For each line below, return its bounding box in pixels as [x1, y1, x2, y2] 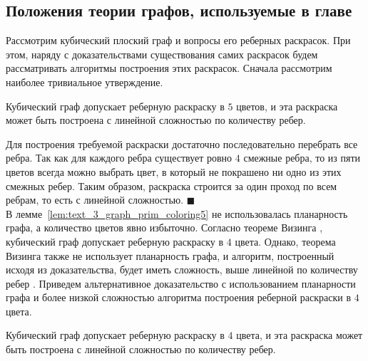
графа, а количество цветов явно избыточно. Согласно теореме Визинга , [6, 220, 323, 235]
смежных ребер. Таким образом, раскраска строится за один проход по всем [6, 178, 337, 193]
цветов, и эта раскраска [236, 98, 338, 113]
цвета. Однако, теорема [235, 234, 336, 248]
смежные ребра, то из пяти [243, 150, 361, 165]
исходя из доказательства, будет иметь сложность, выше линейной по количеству [6, 262, 358, 277]
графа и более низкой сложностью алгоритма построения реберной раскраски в [6, 290, 352, 305]
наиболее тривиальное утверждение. [6, 74, 163, 89]
